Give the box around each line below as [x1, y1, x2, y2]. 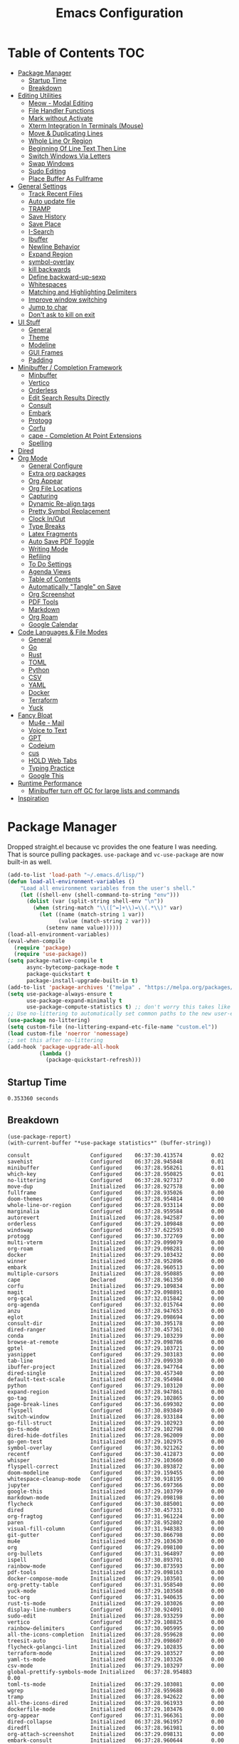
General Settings [17, 181, 68, 190]
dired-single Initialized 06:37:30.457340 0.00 [7, 1369, 224, 1377]
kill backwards [28, 265, 71, 273]
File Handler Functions [28, 106, 95, 115]
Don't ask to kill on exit [28, 310, 95, 319]
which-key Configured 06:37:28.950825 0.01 [7, 1170, 224, 1178]
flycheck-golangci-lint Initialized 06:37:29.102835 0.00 [7, 1643, 224, 1651]
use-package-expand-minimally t [26, 997, 122, 1004]
